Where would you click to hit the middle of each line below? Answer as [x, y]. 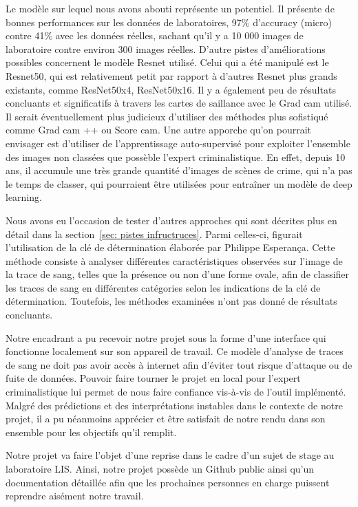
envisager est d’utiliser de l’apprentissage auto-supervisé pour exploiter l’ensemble [178, 143]
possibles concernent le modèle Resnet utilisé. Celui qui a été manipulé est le [167, 62]
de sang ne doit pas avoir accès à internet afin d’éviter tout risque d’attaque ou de [179, 364]
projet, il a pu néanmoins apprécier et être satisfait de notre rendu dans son [166, 419]
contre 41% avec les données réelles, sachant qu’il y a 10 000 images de [155, 35]
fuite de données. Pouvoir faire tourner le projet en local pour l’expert [153, 378]
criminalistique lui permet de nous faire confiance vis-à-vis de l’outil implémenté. [176, 392]
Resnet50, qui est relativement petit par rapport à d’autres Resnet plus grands [171, 75]
